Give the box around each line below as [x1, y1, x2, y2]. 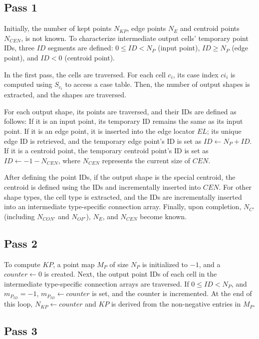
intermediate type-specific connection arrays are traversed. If [4, 278, 189, 289]
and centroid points [180, 23, 240, 33]
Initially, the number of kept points [4, 23, 112, 33]
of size [109, 259, 129, 269]
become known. [140, 211, 187, 221]
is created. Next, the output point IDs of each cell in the [44, 269, 217, 279]
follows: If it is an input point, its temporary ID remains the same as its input [4, 116, 243, 126]
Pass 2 [4, 235, 37, 251]
